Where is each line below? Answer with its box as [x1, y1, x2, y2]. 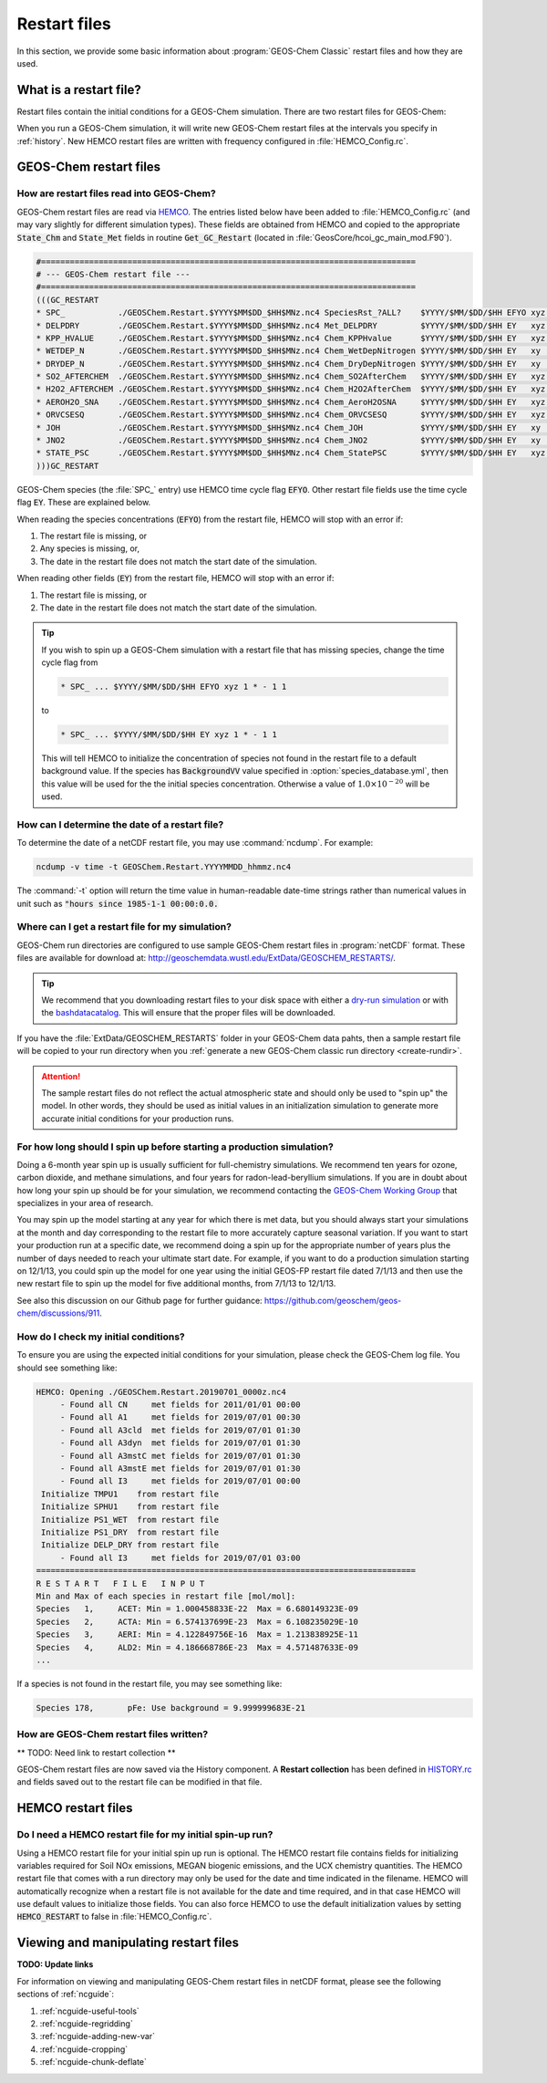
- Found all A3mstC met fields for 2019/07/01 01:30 [59, 1451, 301, 1461]
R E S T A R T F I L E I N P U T [36, 1578, 205, 1588]
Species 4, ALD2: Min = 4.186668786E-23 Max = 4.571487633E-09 [36, 1642, 359, 1652]
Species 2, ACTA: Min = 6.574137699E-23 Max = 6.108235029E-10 [36, 1616, 359, 1627]
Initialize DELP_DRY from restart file [41, 1540, 219, 1550]
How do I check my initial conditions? [16, 1330, 186, 1343]
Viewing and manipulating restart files [16, 1935, 240, 1951]
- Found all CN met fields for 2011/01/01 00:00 [59, 1400, 301, 1410]
